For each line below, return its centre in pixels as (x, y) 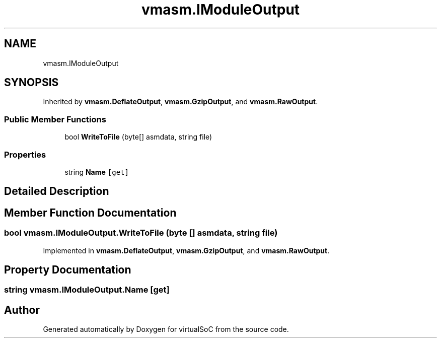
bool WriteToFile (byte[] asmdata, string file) (138, 137)
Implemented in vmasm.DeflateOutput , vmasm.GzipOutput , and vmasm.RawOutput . (186, 250)
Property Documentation (68, 270)
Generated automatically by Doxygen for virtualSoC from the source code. (166, 329)
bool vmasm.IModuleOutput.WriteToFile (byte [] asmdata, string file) (141, 233)
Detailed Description (57, 191)
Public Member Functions (55, 119)
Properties (25, 154)
